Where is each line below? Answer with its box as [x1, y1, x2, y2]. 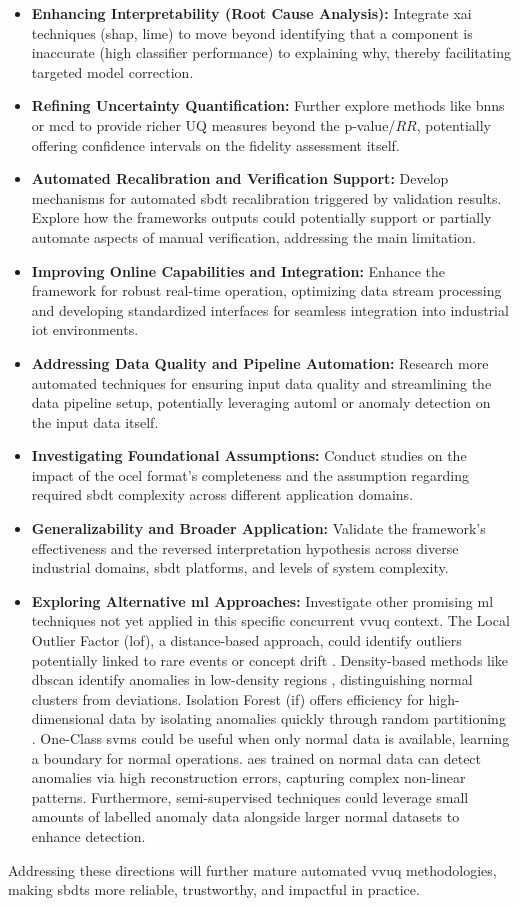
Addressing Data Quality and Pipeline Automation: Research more [31, 352, 489, 373]
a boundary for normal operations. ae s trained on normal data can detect [31, 747, 482, 768]
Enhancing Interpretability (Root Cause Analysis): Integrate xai [31, 3, 472, 23]
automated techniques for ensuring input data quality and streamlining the [31, 372, 492, 393]
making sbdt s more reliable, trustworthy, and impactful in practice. [8, 879, 420, 900]
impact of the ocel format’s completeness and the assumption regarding [31, 464, 470, 485]
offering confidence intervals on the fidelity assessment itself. [31, 134, 400, 155]
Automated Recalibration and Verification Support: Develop [31, 168, 449, 189]
